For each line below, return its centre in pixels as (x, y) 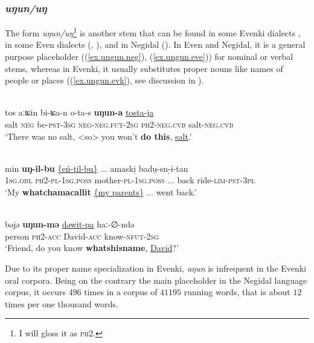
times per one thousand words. (62, 303)
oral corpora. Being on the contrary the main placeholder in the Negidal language (156, 280)
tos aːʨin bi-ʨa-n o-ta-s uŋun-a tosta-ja (79, 112)
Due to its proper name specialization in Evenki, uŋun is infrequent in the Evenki (156, 268)
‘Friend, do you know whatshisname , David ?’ (92, 248)
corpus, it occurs (35, 292)
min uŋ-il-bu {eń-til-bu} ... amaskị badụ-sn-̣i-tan (97, 168)
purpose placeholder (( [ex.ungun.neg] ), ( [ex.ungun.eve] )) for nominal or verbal (149, 57)
